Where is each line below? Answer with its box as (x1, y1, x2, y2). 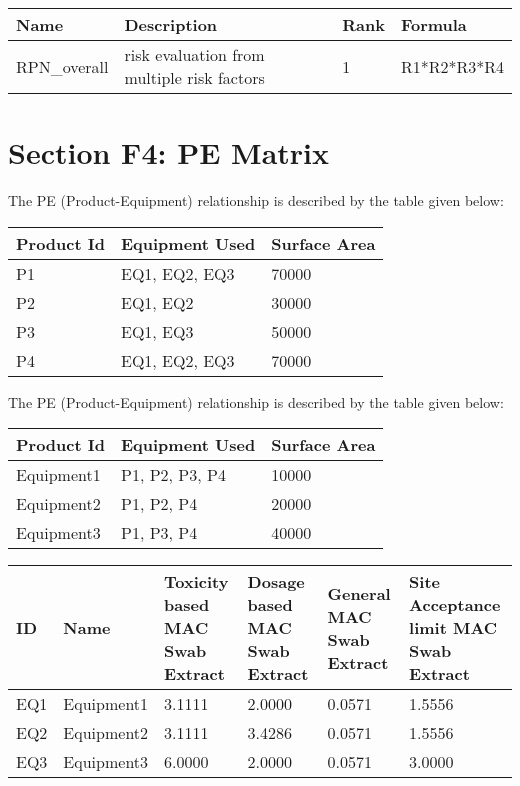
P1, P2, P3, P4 (120, 463, 226, 487)
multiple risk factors (124, 66, 265, 89)
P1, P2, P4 (120, 492, 198, 516)
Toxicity (164, 570, 229, 594)
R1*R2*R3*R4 (400, 54, 504, 78)
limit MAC (409, 616, 498, 640)
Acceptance (409, 593, 501, 617)
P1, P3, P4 (120, 521, 198, 545)
